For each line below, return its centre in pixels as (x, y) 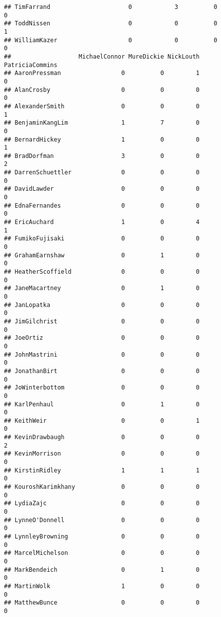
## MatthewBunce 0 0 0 (102, 603)
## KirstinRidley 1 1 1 (102, 470)
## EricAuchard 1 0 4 (102, 222)
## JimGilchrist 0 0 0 (102, 321)
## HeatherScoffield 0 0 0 (102, 272)
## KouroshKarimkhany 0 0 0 (102, 487)
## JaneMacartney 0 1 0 (102, 288)
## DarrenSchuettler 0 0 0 (102, 173)
